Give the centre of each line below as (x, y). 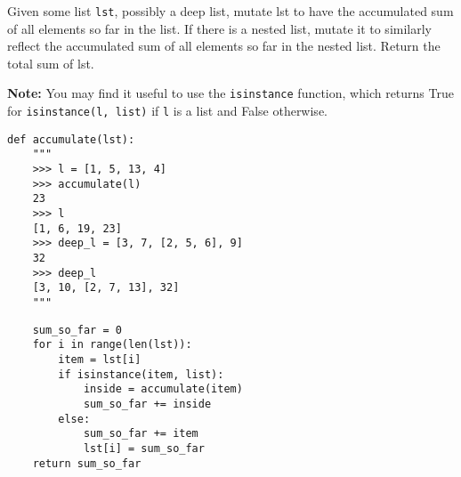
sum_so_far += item (141, 434)
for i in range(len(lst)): (112, 345)
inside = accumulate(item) (163, 389)
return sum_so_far (87, 463)
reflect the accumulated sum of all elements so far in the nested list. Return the (224, 46)
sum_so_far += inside (147, 404)
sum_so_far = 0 (77, 330)
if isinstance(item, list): (141, 374)
